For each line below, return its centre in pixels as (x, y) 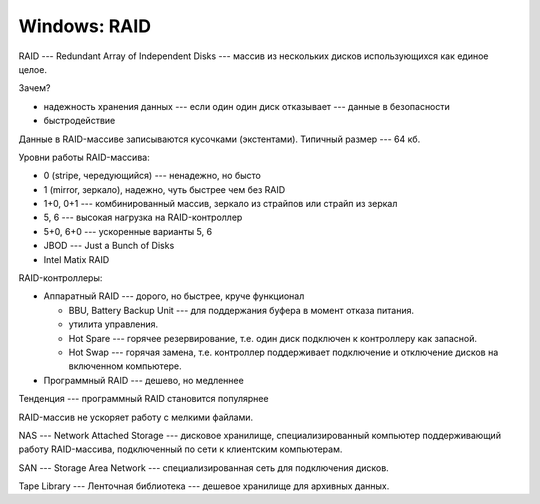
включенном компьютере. (125, 366)
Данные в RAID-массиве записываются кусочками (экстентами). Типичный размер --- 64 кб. (219, 139)
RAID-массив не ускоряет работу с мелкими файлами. (136, 417)
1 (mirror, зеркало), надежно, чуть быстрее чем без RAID (164, 189)
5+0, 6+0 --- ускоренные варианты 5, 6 (128, 231)
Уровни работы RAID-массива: (84, 157)
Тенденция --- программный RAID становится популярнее (143, 399)
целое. (32, 69)
